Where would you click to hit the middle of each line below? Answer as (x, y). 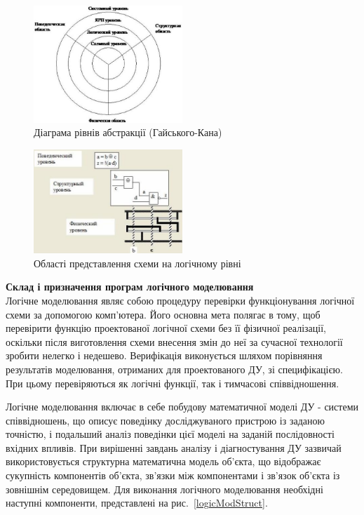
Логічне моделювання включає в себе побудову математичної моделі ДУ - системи (182, 407)
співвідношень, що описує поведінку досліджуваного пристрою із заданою (165, 420)
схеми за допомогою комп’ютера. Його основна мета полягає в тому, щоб (163, 314)
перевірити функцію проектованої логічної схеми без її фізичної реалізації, (166, 328)
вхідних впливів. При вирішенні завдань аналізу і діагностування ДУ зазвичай (174, 447)
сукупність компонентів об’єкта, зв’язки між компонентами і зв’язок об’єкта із (173, 475)
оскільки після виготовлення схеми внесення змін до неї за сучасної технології (174, 341)
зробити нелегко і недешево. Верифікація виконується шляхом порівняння (164, 355)
